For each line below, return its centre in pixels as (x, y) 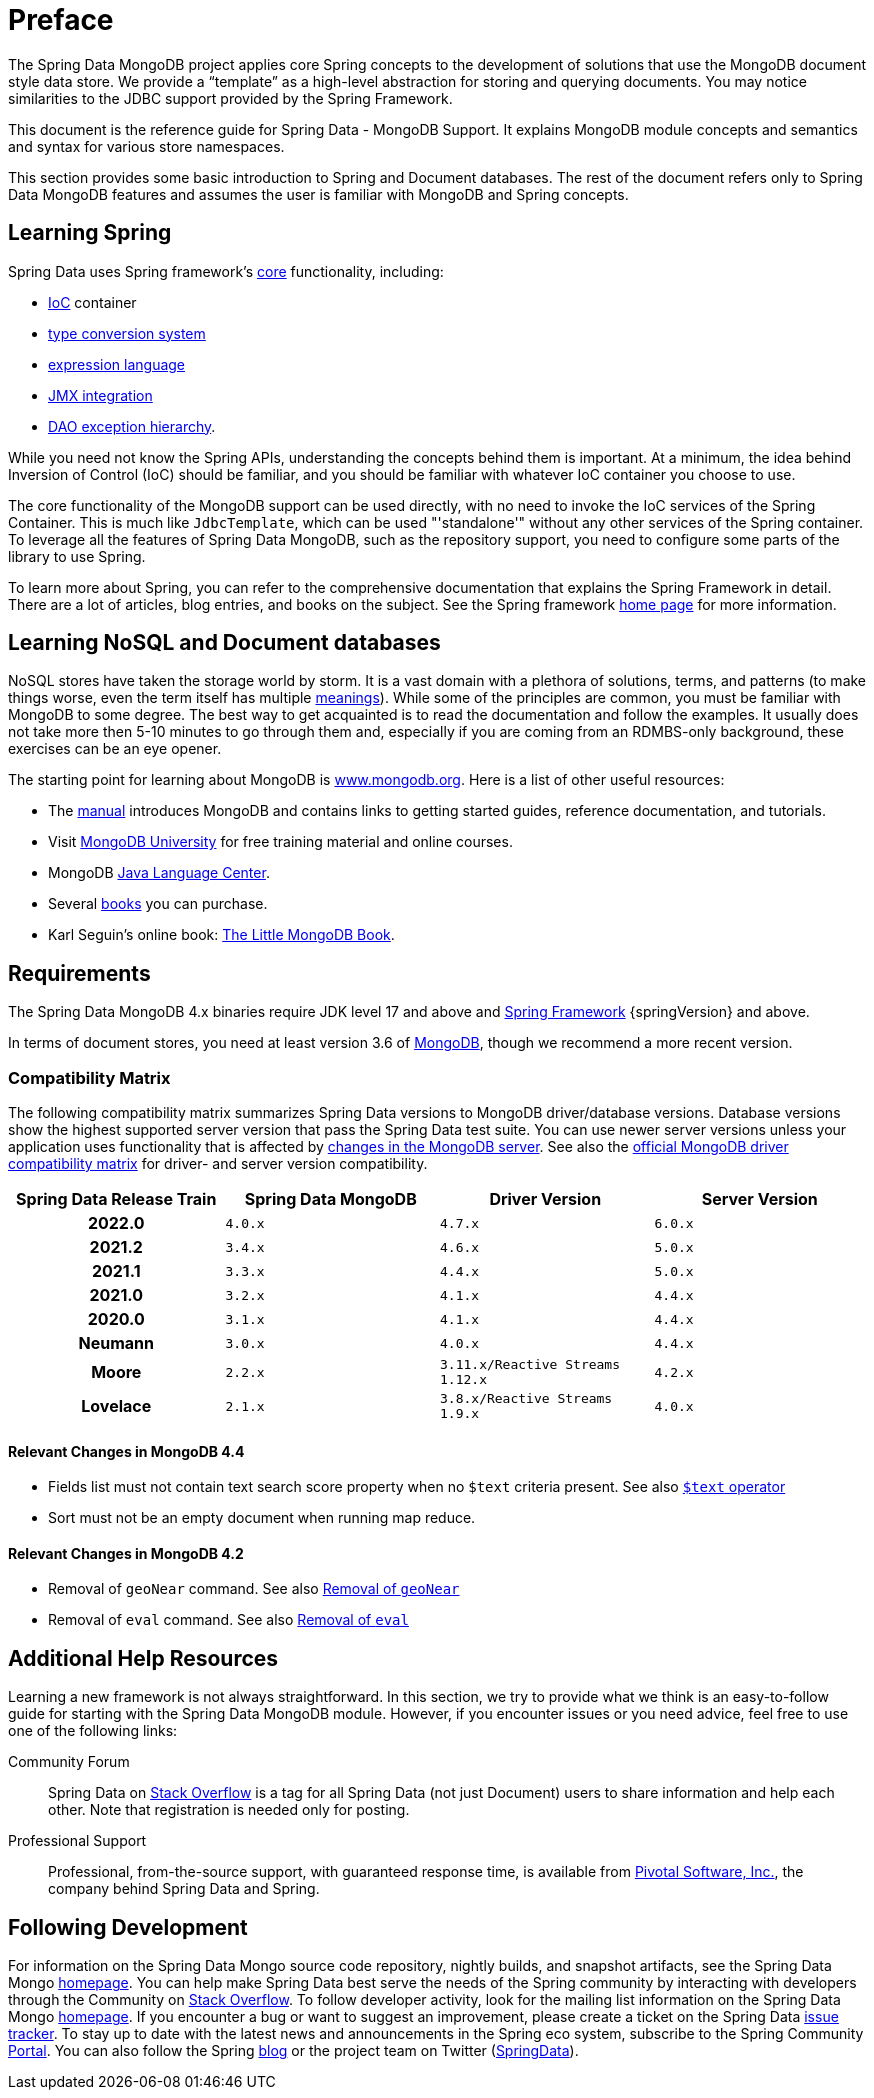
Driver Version (545, 1199)
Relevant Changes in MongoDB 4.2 (126, 1553)
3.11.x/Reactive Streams (530, 1365)
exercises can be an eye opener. (115, 749)
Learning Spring (90, 233)
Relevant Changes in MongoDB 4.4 (126, 1451)
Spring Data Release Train (116, 1199)
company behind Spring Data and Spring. (184, 1889)
